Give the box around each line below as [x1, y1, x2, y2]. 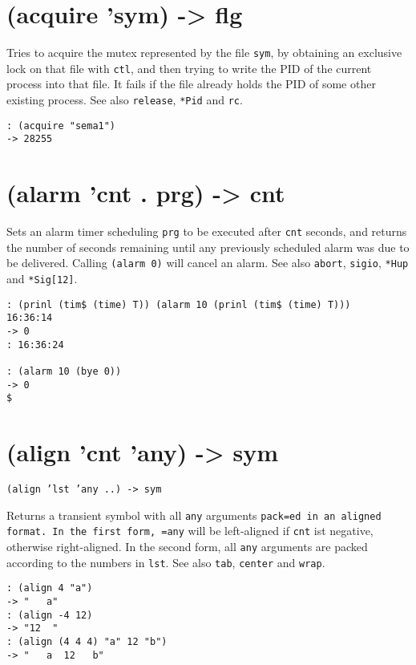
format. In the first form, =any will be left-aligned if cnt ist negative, [6, 522, 374, 539]
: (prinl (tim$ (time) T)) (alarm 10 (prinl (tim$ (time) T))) [6, 298, 351, 310]
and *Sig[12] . [6, 270, 78, 287]
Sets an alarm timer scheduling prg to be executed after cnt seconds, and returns [6, 223, 407, 240]
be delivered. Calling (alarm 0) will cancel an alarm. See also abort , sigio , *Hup [6, 254, 409, 271]
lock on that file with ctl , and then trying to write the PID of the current [6, 59, 372, 76]
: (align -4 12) [6, 609, 93, 621]
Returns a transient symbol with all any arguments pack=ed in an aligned [6, 506, 382, 523]
